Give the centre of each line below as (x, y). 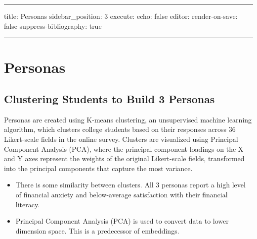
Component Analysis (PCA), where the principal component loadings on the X (124, 149)
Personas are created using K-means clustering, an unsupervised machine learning (128, 119)
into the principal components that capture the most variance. (98, 168)
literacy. (28, 204)
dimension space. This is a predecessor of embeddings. (97, 230)
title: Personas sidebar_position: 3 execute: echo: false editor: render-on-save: (121, 16)
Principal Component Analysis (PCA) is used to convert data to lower (122, 221)
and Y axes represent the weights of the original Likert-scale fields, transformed (124, 158)
